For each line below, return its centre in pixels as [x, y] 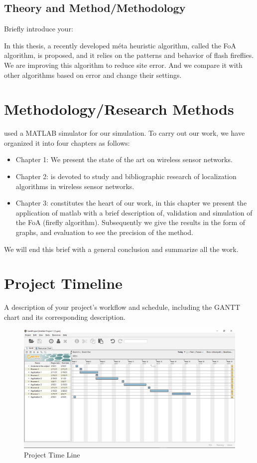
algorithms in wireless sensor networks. [75, 186]
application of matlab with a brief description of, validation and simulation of [134, 212]
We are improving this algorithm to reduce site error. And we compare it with [123, 65]
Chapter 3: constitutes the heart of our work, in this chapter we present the [131, 203]
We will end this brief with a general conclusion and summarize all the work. [121, 249]
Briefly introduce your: [39, 29]
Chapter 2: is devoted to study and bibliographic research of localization [126, 176]
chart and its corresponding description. [65, 317]
